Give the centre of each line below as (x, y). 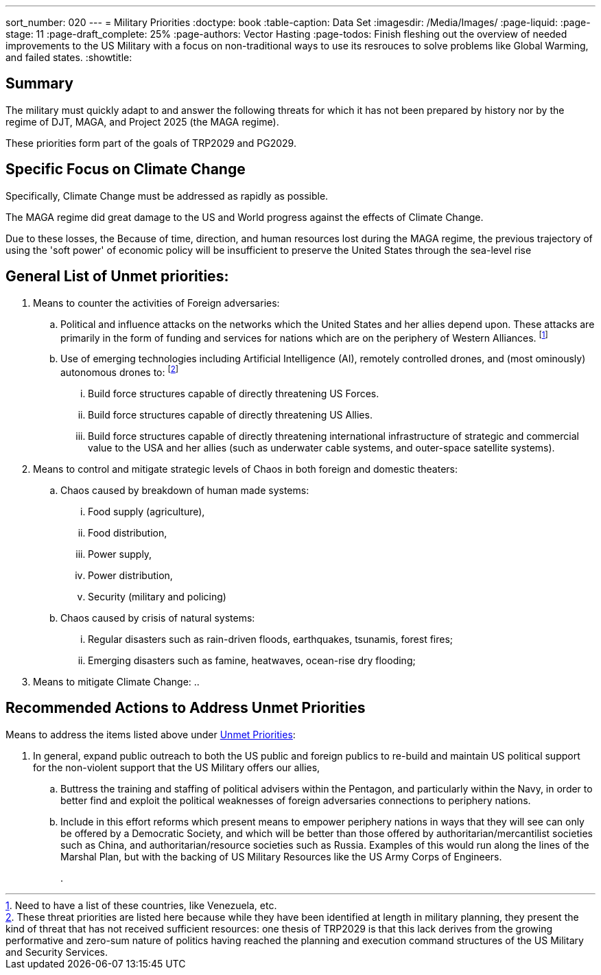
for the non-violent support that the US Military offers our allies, (177, 767)
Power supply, (120, 554)
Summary (39, 84)
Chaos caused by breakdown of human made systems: (185, 490)
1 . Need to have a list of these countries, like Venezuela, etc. (141, 905)
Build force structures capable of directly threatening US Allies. (230, 414)
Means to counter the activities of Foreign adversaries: (156, 303)
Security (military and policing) (157, 596)
